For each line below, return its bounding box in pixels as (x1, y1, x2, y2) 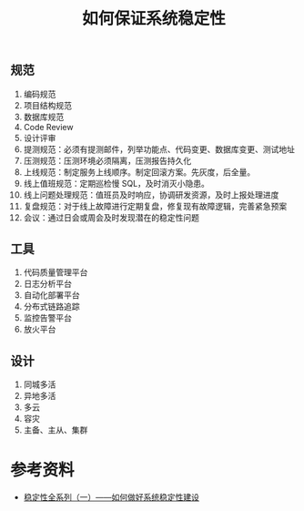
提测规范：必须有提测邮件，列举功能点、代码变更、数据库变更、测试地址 (23, 143, 295, 155)
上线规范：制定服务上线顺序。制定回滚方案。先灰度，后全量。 (23, 166, 256, 178)
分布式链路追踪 (23, 301, 80, 312)
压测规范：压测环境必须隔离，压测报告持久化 (23, 155, 192, 166)
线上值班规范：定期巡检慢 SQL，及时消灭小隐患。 (23, 178, 210, 189)
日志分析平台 (23, 279, 72, 290)
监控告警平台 (23, 312, 72, 323)
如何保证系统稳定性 (81, 8, 226, 29)
